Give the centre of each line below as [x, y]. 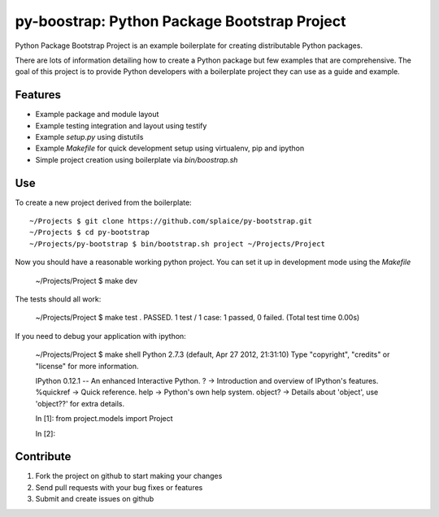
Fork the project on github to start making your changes [129, 476]
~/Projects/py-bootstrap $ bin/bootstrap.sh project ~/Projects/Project [177, 243]
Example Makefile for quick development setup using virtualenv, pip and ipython [170, 148]
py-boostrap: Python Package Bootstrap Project [180, 21]
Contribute [43, 456]
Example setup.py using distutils [89, 137]
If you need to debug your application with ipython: [100, 336]
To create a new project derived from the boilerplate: [103, 202]
